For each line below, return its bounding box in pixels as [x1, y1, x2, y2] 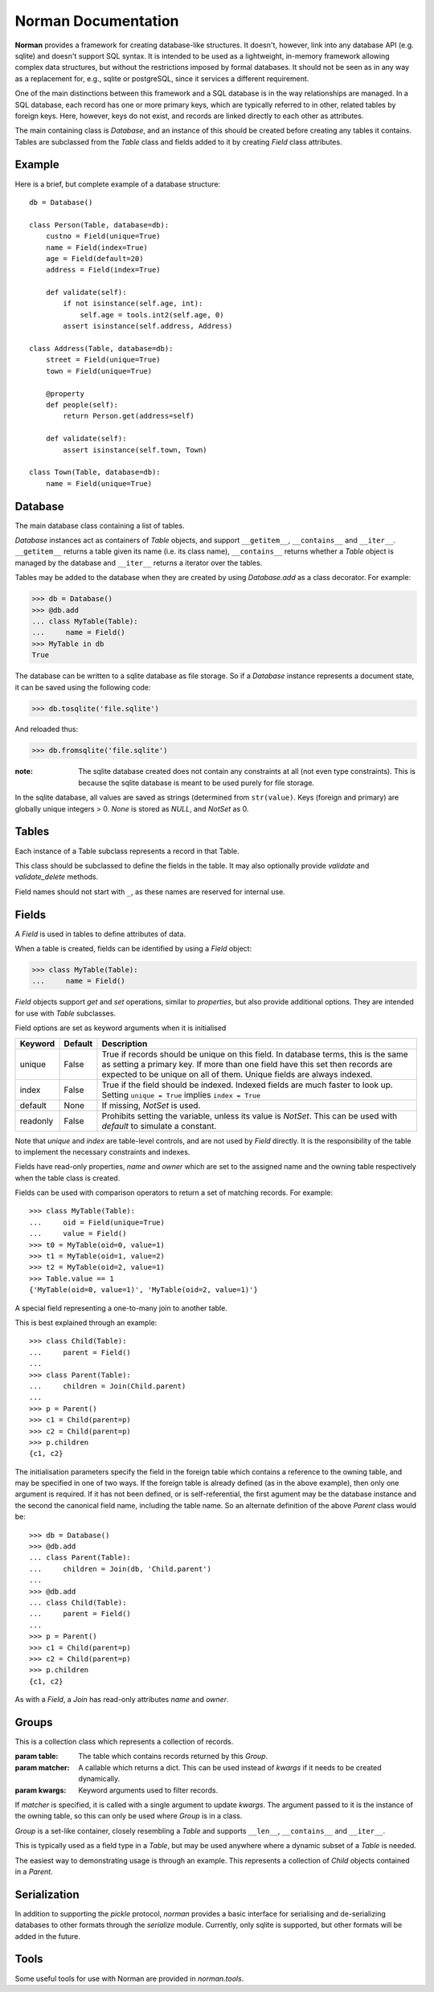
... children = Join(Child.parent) [29, 1381, 186, 1390]
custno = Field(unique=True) [45, 231, 161, 241]
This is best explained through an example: [14, 1318, 158, 1327]
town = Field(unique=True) [45, 366, 153, 375]
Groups [14, 1716, 53, 1729]
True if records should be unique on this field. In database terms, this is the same [101, 1049, 409, 1060]
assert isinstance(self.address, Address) [63, 321, 233, 331]
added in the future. [14, 1931, 80, 1941]
